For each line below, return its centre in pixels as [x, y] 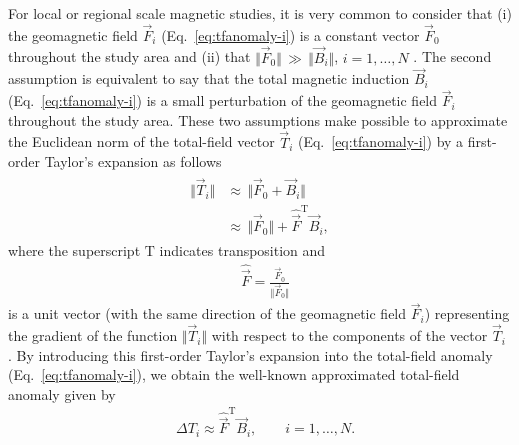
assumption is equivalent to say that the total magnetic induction [209, 78]
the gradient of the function [93, 335]
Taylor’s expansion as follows [133, 161]
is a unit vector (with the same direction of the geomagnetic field [207, 313]
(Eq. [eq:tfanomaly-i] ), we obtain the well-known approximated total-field [234, 374]
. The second [452, 56]
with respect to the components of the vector [349, 335]
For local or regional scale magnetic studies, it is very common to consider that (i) [260, 13]
